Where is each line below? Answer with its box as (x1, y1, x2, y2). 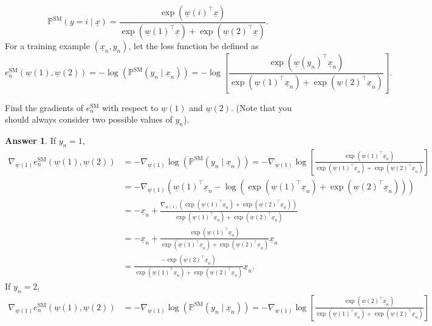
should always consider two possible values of (5, 113, 173, 126)
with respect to (102, 101, 159, 114)
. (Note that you (230, 101, 292, 114)
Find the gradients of (5, 101, 84, 114)
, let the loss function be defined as (128, 39, 259, 52)
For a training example (5, 39, 90, 52)
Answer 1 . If (5, 134, 56, 147)
